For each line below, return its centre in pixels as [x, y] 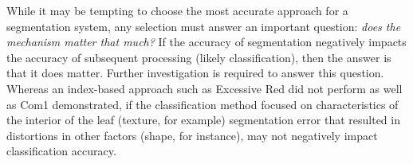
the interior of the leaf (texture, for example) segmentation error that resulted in [203, 120]
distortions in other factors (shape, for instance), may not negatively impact [192, 135]
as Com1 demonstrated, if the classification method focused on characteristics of [203, 104]
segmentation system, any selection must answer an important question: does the [204, 26]
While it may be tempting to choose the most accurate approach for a [177, 10]
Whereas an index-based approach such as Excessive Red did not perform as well [205, 88]
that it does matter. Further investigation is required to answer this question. [195, 73]
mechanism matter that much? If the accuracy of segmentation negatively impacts [206, 42]
